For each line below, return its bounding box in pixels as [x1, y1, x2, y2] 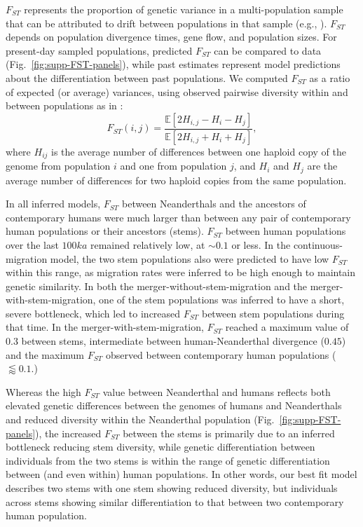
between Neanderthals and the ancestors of [121, 196, 306, 211]
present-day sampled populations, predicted [6, 43, 193, 57]
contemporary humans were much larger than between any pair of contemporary [6, 210, 351, 224]
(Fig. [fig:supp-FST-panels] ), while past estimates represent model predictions [6, 57, 341, 71]
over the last [6, 237, 59, 252]
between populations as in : [6, 98, 123, 113]
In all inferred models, [6, 196, 101, 211]
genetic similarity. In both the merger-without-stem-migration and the [6, 278, 308, 293]
